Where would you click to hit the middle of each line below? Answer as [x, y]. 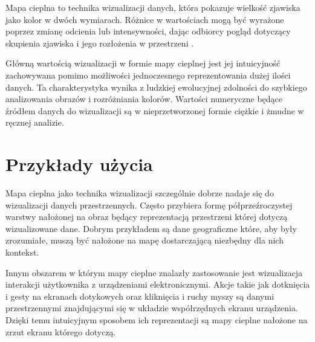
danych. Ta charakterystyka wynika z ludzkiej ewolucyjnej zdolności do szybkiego [156, 87]
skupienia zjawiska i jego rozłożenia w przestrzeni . [100, 43]
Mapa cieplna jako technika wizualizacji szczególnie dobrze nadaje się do [140, 193]
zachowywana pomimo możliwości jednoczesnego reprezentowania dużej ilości [148, 75]
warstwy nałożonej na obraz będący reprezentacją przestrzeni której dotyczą [147, 217]
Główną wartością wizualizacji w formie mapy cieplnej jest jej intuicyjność [143, 63]
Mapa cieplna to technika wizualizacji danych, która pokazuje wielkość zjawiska [153, 7]
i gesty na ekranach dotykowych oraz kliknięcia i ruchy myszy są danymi [140, 296]
